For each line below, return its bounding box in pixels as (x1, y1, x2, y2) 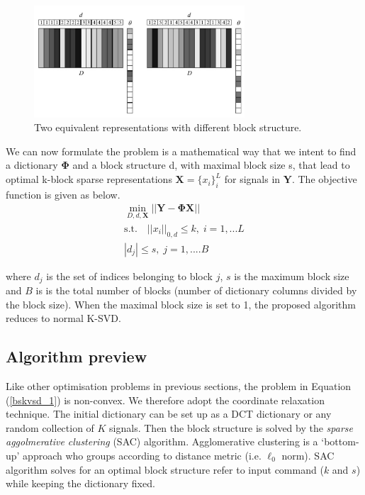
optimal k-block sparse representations (6, 172, 172, 187)
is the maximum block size (234, 268, 349, 283)
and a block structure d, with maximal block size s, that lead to (72, 157, 350, 172)
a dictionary (6, 157, 58, 172)
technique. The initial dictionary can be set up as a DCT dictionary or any (6, 406, 332, 421)
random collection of (6, 420, 94, 435)
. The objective (291, 172, 357, 187)
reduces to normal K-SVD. (6, 311, 121, 326)
